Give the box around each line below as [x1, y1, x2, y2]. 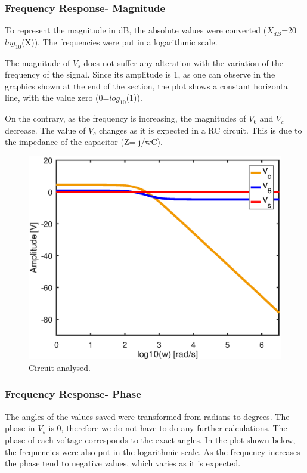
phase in [5, 422, 35, 434]
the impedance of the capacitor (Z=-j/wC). [5, 135, 163, 148]
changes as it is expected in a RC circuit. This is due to [98, 123, 302, 136]
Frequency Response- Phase [5, 387, 141, 401]
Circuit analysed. [29, 361, 91, 373]
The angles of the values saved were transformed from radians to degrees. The [5, 410, 290, 422]
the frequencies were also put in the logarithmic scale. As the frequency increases [5, 445, 300, 457]
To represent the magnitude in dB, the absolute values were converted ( [5, 24, 267, 36]
